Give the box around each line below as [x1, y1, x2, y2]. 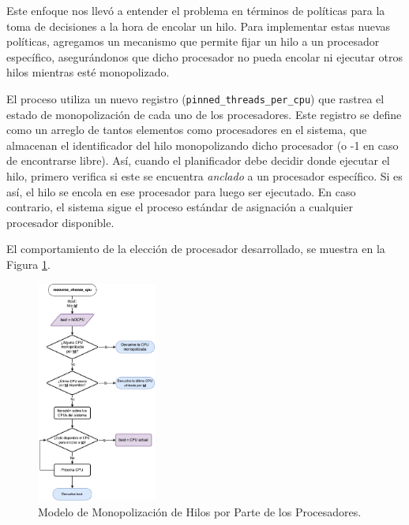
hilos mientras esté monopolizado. [6, 64, 170, 80]
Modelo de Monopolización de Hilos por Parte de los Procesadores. [38, 503, 362, 519]
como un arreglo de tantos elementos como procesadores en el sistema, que [6, 121, 367, 138]
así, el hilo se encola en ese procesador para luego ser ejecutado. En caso [6, 183, 356, 199]
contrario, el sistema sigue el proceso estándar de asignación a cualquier [6, 199, 353, 215]
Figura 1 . [6, 255, 51, 272]
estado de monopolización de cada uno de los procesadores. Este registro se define [6, 106, 402, 122]
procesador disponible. [6, 214, 114, 230]
